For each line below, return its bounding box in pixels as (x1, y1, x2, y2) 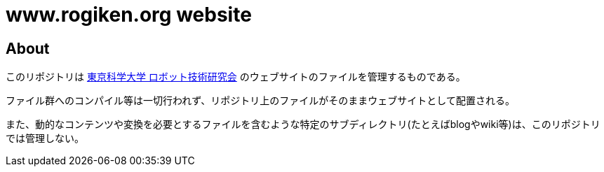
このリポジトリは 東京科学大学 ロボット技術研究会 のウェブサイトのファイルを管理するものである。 (6, 71, 466, 83)
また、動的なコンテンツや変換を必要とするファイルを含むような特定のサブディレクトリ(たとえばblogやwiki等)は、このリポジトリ (6, 118, 600, 131)
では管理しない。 (6, 132, 84, 145)
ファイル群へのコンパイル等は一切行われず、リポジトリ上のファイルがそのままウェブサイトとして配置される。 (6, 94, 515, 107)
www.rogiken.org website (6, 3, 252, 27)
